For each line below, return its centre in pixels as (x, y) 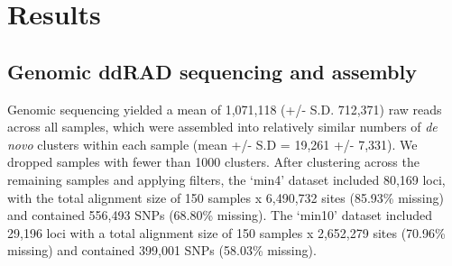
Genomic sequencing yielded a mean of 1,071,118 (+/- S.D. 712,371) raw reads (225, 109)
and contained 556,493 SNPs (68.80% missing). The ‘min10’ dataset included (220, 215)
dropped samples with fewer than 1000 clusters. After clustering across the (213, 162)
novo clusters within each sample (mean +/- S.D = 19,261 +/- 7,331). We (212, 144)
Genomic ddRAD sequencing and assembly (212, 71)
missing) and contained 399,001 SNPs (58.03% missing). (162, 250)
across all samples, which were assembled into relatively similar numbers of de (222, 127)
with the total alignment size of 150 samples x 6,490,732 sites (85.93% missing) (226, 197)
